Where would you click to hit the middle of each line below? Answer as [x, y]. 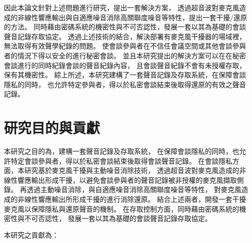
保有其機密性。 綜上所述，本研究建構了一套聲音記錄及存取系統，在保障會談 [125, 75]
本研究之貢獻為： [31, 234]
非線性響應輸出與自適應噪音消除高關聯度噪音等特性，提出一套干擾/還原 [132, 17]
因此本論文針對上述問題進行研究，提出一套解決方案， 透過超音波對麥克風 [122, 7]
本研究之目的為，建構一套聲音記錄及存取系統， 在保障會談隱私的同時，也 [122, 151]
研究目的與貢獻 [52, 128]
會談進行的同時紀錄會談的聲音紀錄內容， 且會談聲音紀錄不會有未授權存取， [125, 65]
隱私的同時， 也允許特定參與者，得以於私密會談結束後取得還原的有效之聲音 [125, 84]
